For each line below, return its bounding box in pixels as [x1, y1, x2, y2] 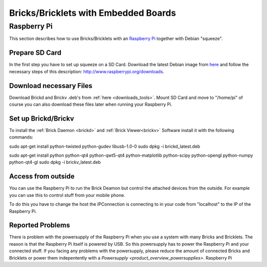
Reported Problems [9, 221, 70, 229]
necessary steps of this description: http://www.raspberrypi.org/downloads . [9, 68, 165, 74]
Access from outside [9, 172, 75, 180]
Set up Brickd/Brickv [9, 114, 74, 123]
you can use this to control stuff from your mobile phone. [9, 192, 126, 198]
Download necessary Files [9, 82, 92, 90]
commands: [9, 134, 34, 140]
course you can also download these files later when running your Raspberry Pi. [9, 101, 173, 107]
